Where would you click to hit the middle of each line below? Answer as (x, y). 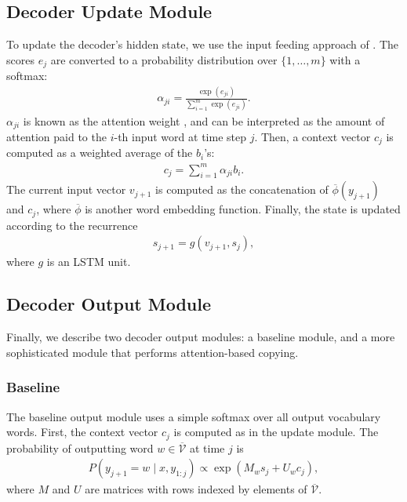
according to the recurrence (72, 225)
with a (345, 59)
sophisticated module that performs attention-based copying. (153, 352)
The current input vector (66, 189)
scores (20, 59)
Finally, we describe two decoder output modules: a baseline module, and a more (201, 337)
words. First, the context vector (82, 432)
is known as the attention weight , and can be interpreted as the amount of (204, 120)
